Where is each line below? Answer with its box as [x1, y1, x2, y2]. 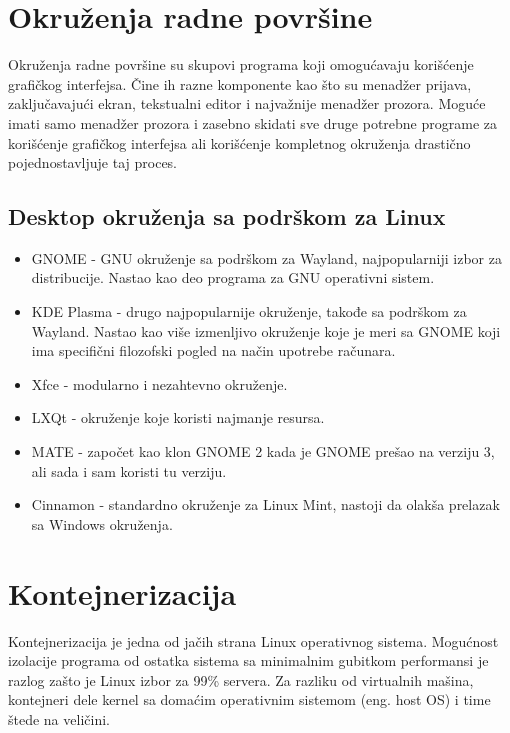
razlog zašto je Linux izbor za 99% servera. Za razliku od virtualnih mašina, [8, 669, 474, 690]
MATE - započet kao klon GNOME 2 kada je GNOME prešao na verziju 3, [31, 441, 495, 462]
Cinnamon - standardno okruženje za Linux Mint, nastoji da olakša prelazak [31, 494, 500, 515]
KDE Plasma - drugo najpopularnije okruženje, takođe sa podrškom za [31, 301, 467, 322]
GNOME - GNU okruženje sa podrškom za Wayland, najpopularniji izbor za [31, 247, 502, 268]
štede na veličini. [8, 708, 110, 729]
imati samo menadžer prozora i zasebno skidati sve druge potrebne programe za [8, 112, 497, 133]
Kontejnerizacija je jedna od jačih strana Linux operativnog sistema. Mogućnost [8, 630, 499, 651]
